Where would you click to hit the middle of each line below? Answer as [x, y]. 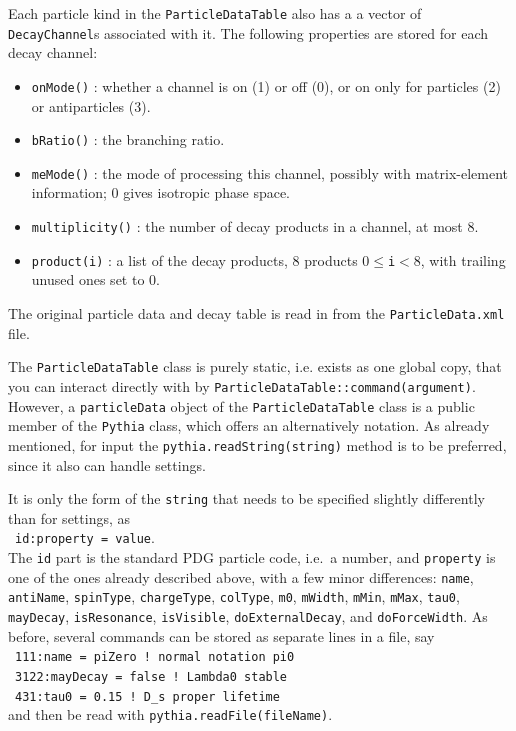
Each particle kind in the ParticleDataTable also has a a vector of [215, 13]
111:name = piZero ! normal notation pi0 [155, 657]
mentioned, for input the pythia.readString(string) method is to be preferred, [257, 444]
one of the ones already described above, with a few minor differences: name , [241, 576]
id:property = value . [85, 537]
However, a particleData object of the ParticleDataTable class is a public [241, 405]
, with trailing [463, 259]
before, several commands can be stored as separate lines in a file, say [221, 635]
